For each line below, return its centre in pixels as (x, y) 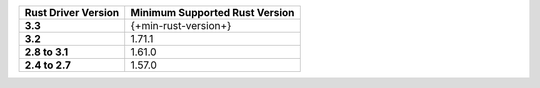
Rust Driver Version (72, 12)
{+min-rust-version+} (181, 25)
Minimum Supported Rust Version (212, 12)
